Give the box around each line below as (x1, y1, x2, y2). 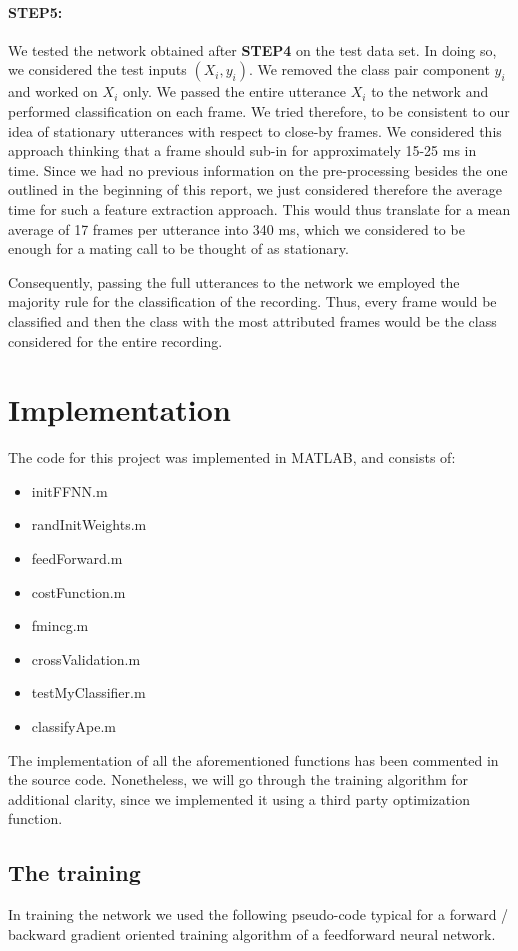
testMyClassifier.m (31, 682, 146, 703)
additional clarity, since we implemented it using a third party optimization (8, 788, 470, 809)
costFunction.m (31, 581, 126, 602)
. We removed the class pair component (248, 59, 490, 80)
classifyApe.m (31, 715, 116, 736)
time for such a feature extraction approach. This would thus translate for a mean (8, 198, 511, 219)
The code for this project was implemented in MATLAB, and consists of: (8, 447, 456, 468)
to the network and (371, 81, 489, 102)
